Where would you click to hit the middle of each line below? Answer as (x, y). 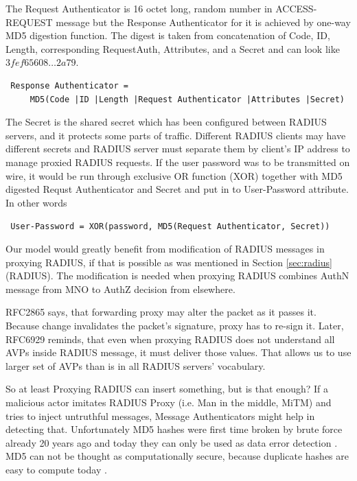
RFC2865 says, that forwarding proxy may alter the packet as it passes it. (161, 312)
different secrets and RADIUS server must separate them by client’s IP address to (178, 149)
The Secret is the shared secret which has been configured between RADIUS (166, 122)
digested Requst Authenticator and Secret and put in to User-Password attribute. (177, 189)
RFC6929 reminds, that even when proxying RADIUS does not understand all (170, 339)
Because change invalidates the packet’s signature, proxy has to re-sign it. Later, (175, 325)
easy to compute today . (56, 469)
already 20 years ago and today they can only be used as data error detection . (172, 442)
